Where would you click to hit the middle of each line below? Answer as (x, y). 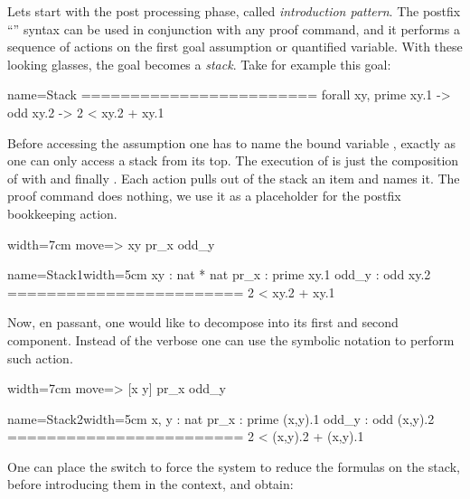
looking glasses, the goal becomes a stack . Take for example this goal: (199, 64)
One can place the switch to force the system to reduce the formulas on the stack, (234, 466)
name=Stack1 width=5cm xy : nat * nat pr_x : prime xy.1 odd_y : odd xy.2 (219, 274)
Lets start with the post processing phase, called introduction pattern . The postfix (234, 11)
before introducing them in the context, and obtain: (150, 484)
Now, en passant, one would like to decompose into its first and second (203, 322)
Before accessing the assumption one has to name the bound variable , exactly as (232, 142)
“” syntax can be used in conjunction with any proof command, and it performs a (234, 28)
